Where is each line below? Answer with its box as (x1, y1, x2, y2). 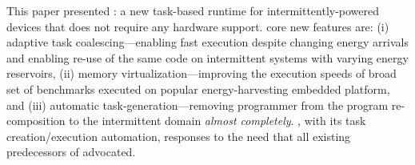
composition (6, 112, 66, 129)
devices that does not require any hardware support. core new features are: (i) (6, 18, 389, 34)
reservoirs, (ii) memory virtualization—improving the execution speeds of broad (6, 65, 397, 82)
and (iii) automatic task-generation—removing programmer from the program (6, 96, 389, 113)
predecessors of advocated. (6, 143, 136, 160)
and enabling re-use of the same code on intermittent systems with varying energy (6, 49, 409, 66)
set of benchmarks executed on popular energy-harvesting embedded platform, (6, 80, 390, 97)
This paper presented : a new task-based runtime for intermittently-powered (6, 2, 380, 18)
